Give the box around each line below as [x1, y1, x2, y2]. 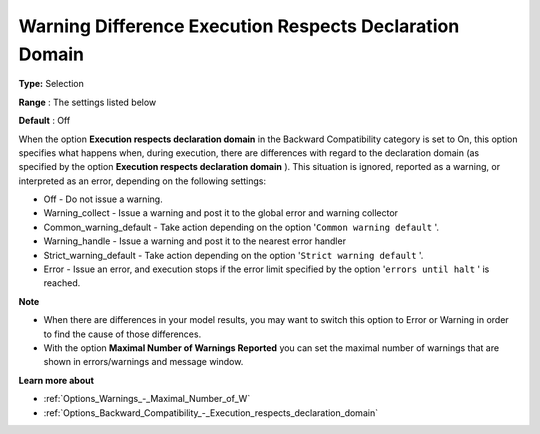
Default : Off [18, 115, 71, 127]
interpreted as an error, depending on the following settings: [18, 175, 267, 187]
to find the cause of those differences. [43, 328, 202, 340]
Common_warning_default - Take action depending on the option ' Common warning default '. [43, 221, 440, 233]
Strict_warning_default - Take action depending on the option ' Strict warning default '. [43, 249, 424, 261]
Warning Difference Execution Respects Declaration [18, 15, 460, 37]
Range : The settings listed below [18, 96, 157, 108]
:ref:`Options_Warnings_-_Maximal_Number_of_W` [43, 393, 251, 405]
